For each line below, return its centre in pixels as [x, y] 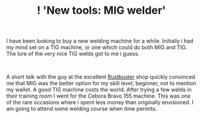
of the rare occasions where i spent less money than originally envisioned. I [100, 102]
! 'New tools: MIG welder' [101, 10]
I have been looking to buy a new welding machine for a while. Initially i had [100, 41]
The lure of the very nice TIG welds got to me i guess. [73, 54]
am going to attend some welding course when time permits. [82, 109]
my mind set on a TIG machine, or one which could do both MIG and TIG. [97, 47]
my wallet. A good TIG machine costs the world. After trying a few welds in [99, 90]
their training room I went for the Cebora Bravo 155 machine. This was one [99, 96]
